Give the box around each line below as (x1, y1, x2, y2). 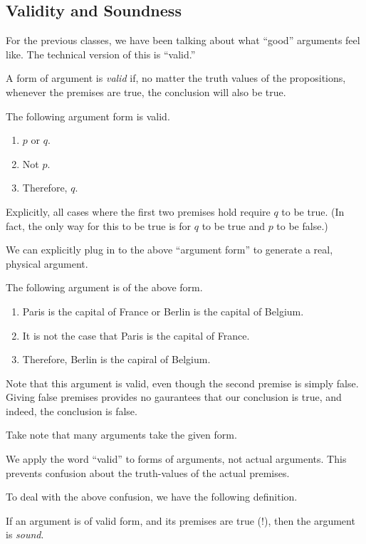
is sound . (6, 527, 44, 542)
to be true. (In (281, 204, 345, 219)
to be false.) (276, 218, 328, 233)
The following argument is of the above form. (6, 280, 203, 295)
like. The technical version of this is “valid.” (6, 46, 196, 61)
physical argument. (6, 256, 88, 271)
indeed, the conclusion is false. (6, 403, 137, 418)
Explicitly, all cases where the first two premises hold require (6, 204, 271, 219)
